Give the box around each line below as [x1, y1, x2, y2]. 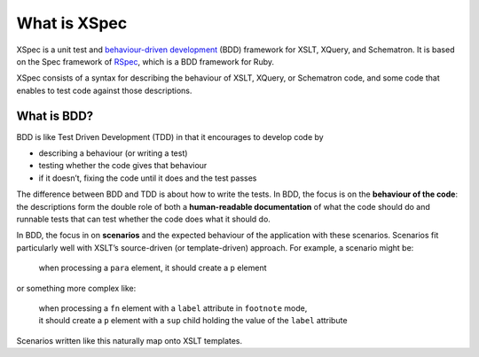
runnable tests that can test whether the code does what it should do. [16, 213, 271, 224]
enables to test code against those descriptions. [16, 85, 192, 96]
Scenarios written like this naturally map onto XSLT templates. [16, 335, 243, 345]
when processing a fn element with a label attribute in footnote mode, [38, 302, 308, 314]
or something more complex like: [16, 283, 137, 293]
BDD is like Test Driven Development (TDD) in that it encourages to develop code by [16, 131, 324, 142]
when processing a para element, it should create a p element [38, 262, 267, 274]
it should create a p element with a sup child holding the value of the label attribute [38, 315, 348, 326]
